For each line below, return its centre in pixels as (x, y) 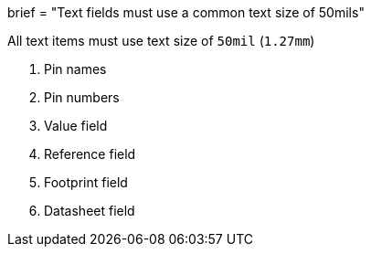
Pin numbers (82, 97)
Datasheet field (90, 211)
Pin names (75, 69)
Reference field (90, 154)
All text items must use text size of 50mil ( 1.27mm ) (161, 41)
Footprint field (86, 182)
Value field (76, 126)
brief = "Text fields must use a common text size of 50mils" (186, 12)
